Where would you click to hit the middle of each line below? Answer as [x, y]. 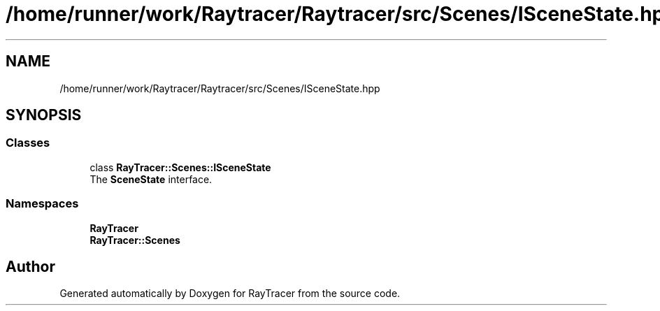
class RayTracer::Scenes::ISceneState [180, 167]
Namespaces [42, 204]
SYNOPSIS [44, 115]
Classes [28, 143]
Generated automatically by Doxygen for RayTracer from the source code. [230, 294]
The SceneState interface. [151, 179]
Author [30, 266]
